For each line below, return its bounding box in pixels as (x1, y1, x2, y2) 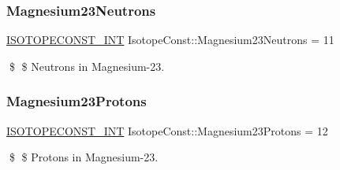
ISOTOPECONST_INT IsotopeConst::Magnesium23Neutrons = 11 (6, 31, 334, 48)
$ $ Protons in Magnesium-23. (9, 149, 159, 165)
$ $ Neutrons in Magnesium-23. (9, 57, 165, 74)
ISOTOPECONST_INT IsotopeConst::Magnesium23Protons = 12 (6, 122, 328, 139)
